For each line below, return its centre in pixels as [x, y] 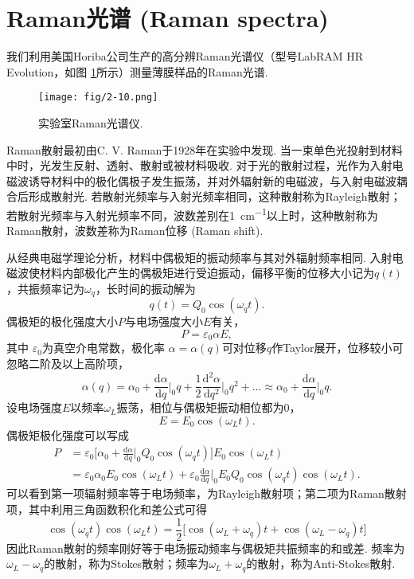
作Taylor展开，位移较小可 [338, 348]
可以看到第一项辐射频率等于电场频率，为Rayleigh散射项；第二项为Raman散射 [207, 493]
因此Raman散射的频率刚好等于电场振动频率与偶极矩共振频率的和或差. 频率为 [206, 548]
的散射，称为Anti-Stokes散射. [321, 563]
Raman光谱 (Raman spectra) [168, 18]
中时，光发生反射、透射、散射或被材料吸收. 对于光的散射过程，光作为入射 [199, 165]
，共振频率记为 [45, 288]
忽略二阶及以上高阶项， [68, 364]
